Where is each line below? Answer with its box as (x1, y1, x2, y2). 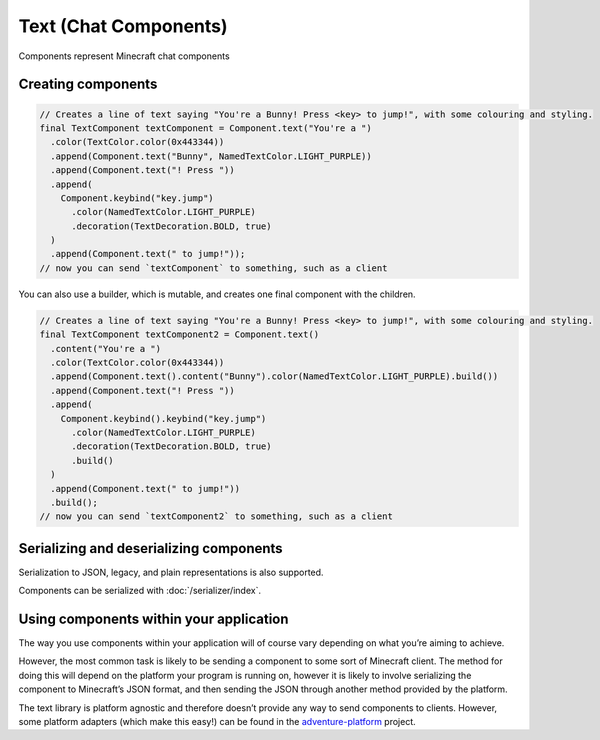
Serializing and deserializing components (18, 540, 284, 557)
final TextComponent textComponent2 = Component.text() (39, 329, 320, 340)
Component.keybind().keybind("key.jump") (60, 413, 267, 424)
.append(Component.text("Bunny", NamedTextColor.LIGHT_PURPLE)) (50, 150, 372, 162)
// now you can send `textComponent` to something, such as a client (39, 262, 388, 274)
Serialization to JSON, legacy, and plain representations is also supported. (18, 566, 324, 578)
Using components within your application (18, 610, 289, 627)
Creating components (18, 76, 158, 93)
